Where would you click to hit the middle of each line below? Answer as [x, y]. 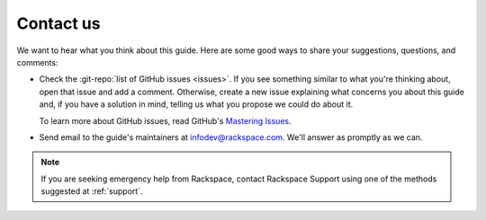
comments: [37, 62]
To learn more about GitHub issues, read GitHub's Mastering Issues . [165, 120]
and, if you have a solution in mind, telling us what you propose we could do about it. [196, 104]
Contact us [58, 23]
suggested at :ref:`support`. [92, 191]
